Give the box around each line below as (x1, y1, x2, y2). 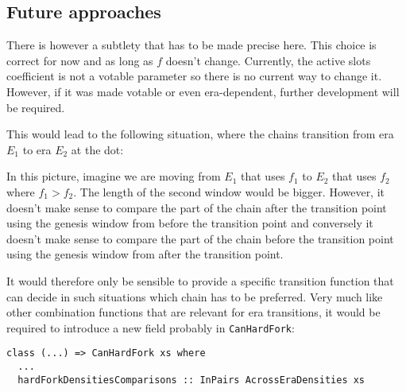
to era (22, 141, 52, 157)
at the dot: (71, 141, 124, 157)
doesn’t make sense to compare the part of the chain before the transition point (6, 230, 394, 246)
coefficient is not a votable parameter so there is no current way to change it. (6, 68, 382, 84)
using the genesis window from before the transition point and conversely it (6, 215, 373, 231)
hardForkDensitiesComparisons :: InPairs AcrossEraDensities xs (17, 374, 365, 386)
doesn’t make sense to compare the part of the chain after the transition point (6, 199, 387, 215)
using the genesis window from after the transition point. (6, 246, 284, 262)
